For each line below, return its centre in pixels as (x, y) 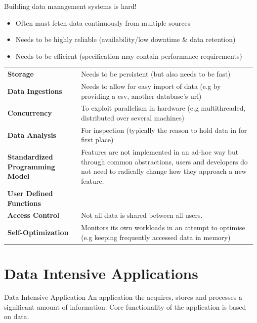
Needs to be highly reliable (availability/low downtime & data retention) (126, 39)
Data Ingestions (35, 91)
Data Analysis (32, 135)
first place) (97, 140)
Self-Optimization (38, 232)
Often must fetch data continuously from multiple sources (103, 22)
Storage (21, 74)
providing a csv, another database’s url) (141, 96)
